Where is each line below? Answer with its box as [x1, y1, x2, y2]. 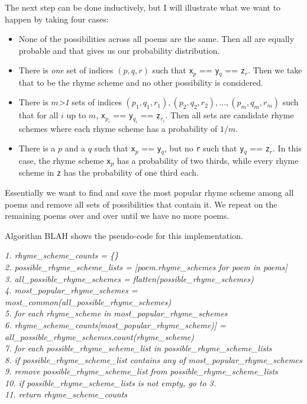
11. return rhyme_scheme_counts [5, 388, 128, 400]
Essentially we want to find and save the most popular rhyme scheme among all [5, 186, 294, 198]
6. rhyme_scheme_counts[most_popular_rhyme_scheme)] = [5, 318, 226, 331]
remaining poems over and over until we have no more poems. [5, 209, 230, 222]
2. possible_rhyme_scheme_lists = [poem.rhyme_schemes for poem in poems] [5, 260, 287, 273]
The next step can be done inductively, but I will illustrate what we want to [5, 1, 281, 13]
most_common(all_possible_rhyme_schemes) [5, 295, 172, 308]
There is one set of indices [18, 64, 114, 76]
